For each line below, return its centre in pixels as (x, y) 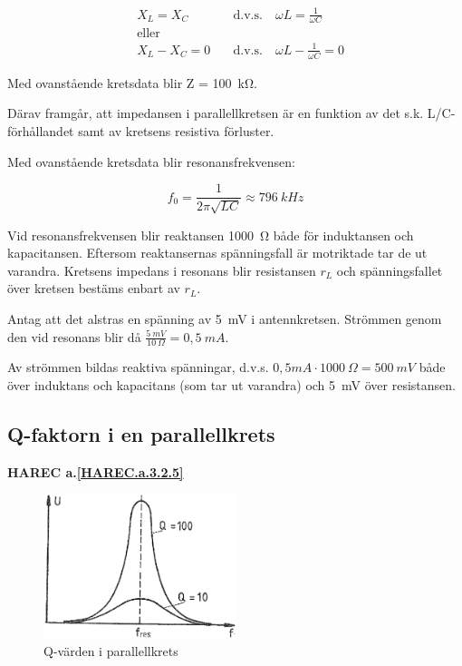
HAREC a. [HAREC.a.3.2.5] (96, 471)
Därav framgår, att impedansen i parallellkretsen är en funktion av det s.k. (216, 113)
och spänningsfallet (390, 270)
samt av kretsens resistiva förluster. (176, 130)
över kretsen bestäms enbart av (94, 288)
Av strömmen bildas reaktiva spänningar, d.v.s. (138, 367)
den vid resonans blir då (74, 336)
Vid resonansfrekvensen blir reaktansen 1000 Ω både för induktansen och (211, 235)
